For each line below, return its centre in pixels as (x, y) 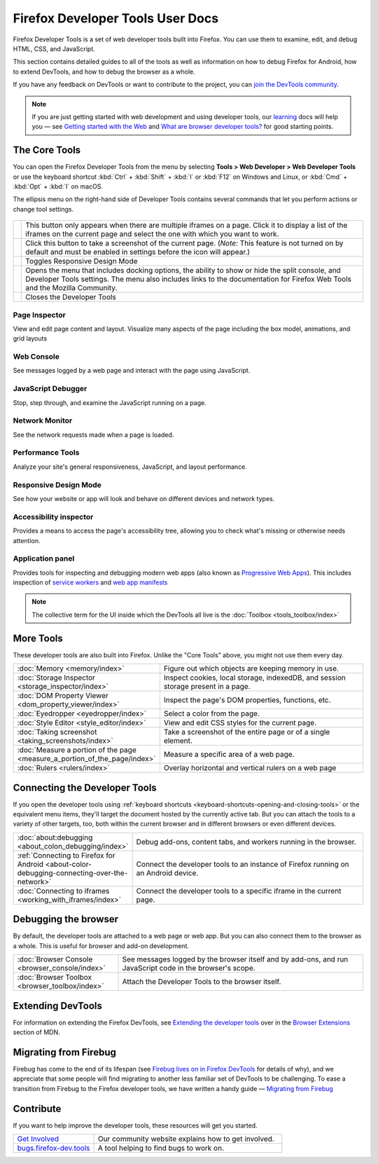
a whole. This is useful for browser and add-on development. (101, 945)
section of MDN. (36, 1032)
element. (178, 741)
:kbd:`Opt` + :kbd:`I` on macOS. (58, 186)
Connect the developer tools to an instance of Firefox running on (243, 864)
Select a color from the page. (212, 713)
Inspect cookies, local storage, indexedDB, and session (254, 678)
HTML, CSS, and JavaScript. (54, 48)
